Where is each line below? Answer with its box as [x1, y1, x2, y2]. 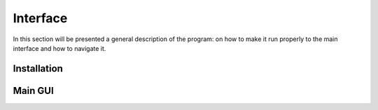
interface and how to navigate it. [13, 44, 106, 52]
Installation [13, 63, 63, 74]
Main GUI [13, 84, 54, 97]
